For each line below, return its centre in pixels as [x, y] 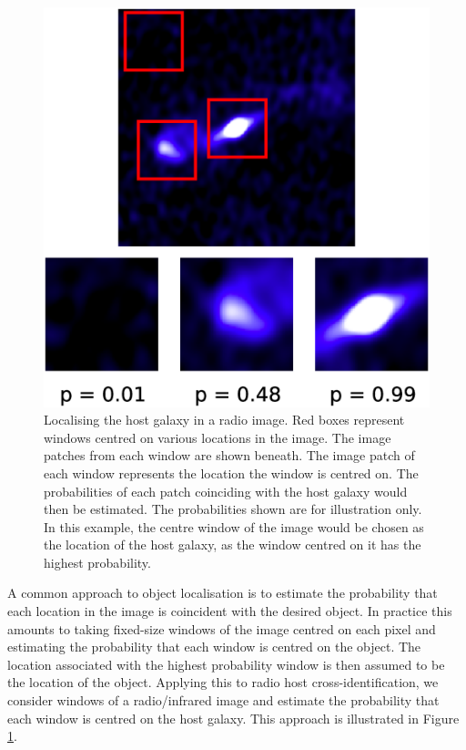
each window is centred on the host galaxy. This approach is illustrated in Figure [233, 718]
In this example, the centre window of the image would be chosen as [234, 526]
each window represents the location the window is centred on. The [231, 473]
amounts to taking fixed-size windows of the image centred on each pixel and [222, 628]
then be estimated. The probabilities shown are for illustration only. [233, 509]
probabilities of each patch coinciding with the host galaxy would [226, 491]
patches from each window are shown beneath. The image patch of [229, 455]
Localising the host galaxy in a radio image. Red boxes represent [224, 420]
